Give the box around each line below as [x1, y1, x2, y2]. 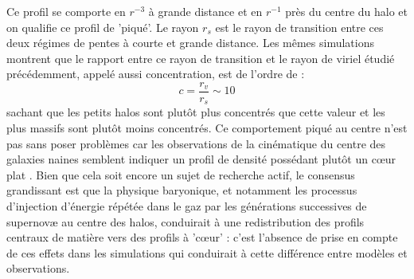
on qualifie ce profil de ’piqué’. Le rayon [6, 18, 199, 35]
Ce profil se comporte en [6, 3, 126, 19]
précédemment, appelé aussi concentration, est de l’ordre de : [6, 65, 305, 82]
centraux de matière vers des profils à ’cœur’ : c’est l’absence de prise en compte [6, 229, 398, 246]
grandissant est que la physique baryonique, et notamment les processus [6, 182, 357, 198]
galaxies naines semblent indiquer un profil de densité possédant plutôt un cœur [6, 151, 396, 167]
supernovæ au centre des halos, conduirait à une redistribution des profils [6, 213, 365, 230]
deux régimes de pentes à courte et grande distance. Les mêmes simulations [6, 34, 374, 51]
